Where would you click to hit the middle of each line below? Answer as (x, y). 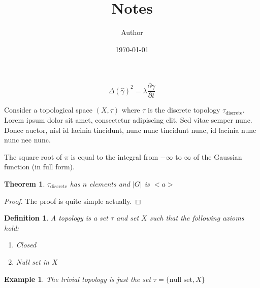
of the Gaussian (218, 156)
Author (132, 32)
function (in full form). (39, 167)
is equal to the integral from (115, 156)
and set (128, 218)
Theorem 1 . (25, 183)
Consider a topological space (48, 110)
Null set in (32, 261)
